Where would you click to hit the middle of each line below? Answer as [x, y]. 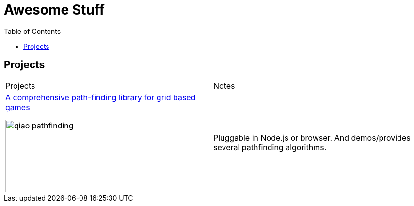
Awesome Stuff [54, 10]
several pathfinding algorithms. [270, 147]
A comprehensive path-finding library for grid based [101, 97]
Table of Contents [32, 31]
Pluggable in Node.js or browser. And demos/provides [312, 137]
